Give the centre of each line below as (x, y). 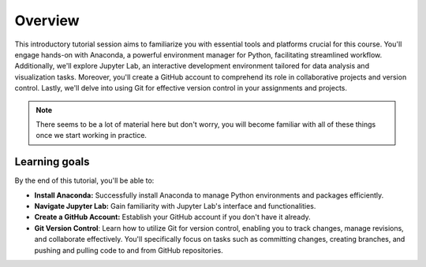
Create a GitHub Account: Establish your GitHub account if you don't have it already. (172, 217)
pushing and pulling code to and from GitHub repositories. (129, 250)
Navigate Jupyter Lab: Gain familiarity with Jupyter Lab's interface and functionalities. (175, 206)
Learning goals (52, 162)
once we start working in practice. (92, 135)
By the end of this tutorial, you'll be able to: (84, 180)
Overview (47, 20)
